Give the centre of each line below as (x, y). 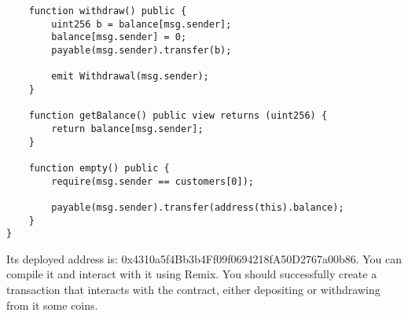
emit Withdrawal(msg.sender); (130, 77)
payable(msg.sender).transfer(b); (142, 50)
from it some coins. (52, 305)
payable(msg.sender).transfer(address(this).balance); (198, 207)
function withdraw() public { (108, 11)
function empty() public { (99, 168)
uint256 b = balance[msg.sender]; (142, 24)
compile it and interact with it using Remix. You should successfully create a (192, 274)
